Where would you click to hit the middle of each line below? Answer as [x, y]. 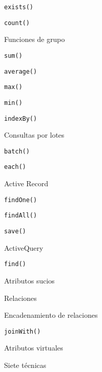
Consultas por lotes [34, 135]
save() [15, 231]
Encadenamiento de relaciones [51, 315]
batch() [17, 151]
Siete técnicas [25, 365]
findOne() [21, 200]
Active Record [26, 183]
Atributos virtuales [34, 348]
